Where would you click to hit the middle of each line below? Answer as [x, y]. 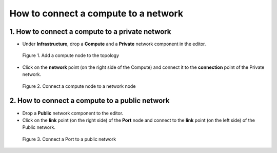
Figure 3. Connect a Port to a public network [69, 139]
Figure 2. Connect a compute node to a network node [79, 86]
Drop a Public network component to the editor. [73, 113]
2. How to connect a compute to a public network [90, 101]
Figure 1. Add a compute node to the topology [71, 55]
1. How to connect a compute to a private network [90, 32]
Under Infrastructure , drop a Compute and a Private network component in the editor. [114, 44]
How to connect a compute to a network [96, 13]
